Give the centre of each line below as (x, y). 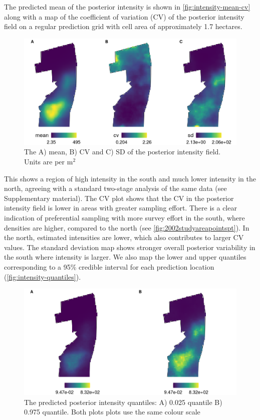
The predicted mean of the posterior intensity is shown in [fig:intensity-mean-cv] (127, 7)
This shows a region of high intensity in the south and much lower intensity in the (130, 178)
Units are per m (49, 161)
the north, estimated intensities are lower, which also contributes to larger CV (124, 237)
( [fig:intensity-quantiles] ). (43, 276)
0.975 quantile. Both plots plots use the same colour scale (112, 412)
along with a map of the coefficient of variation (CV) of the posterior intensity (124, 16)
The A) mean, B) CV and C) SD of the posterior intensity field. (122, 152)
